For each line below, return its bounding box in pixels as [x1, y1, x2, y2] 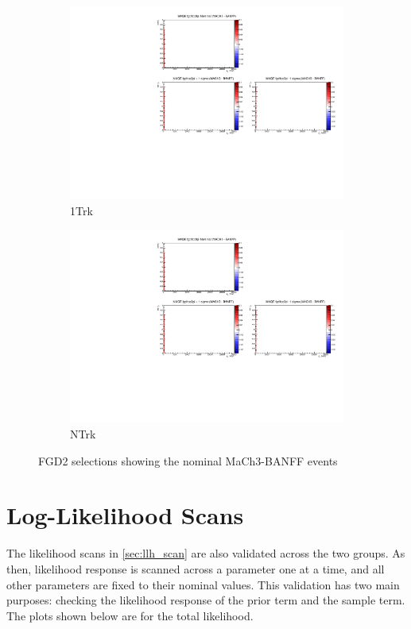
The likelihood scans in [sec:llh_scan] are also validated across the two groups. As [6, 545, 405, 561]
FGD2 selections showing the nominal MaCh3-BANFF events [38, 452, 338, 469]
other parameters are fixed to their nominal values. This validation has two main [6, 576, 400, 592]
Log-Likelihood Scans [6, 499, 244, 531]
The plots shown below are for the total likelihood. [6, 607, 254, 623]
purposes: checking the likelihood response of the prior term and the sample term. [6, 592, 405, 608]
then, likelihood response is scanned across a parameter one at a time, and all [6, 560, 385, 577]
